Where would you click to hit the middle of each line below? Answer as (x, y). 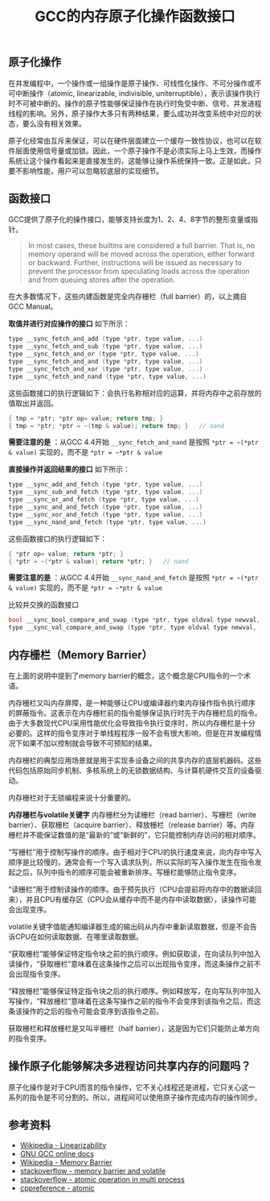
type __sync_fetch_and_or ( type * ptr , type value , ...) (104, 354)
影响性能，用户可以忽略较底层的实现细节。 (92, 171)
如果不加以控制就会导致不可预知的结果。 (89, 743)
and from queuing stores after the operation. (101, 280)
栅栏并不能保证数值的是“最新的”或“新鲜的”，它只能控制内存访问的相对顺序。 (134, 834)
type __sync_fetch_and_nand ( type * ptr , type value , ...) (107, 376)
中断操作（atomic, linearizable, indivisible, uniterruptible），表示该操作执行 (138, 93)
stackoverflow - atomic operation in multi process (102, 1179)
